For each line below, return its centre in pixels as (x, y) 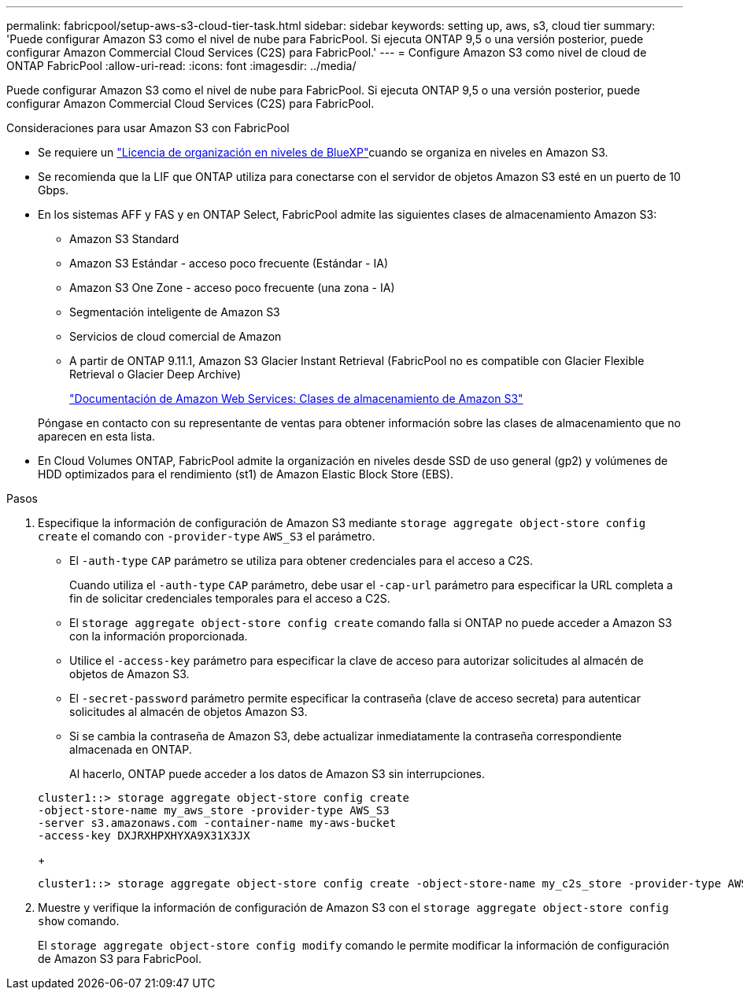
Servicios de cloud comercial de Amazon (176, 336)
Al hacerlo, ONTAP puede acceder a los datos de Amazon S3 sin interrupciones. (277, 774)
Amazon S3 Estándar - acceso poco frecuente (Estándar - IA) (229, 263)
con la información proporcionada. (159, 636)
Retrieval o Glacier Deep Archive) (155, 374)
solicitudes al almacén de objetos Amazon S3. (189, 712)
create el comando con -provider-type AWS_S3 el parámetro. (207, 536)
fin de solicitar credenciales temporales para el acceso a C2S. (230, 598)
